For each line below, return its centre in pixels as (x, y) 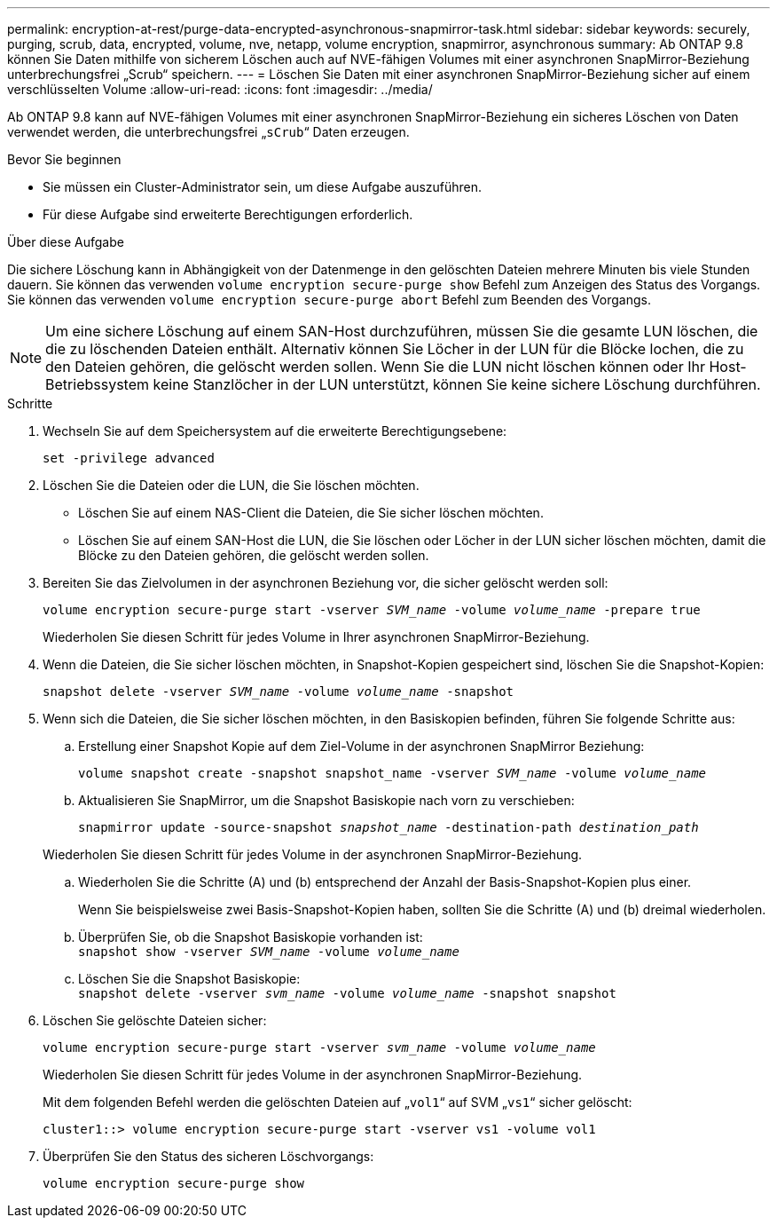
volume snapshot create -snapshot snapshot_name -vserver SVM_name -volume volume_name (392, 773)
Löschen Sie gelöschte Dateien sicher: (155, 1020)
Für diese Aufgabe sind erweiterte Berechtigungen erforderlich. (228, 214)
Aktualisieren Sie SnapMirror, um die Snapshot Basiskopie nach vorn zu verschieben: (326, 800)
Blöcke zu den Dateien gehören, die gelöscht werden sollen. (254, 555)
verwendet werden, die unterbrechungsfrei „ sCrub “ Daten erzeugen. (208, 132)
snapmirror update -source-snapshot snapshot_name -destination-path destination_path (388, 827)
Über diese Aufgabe (66, 242)
